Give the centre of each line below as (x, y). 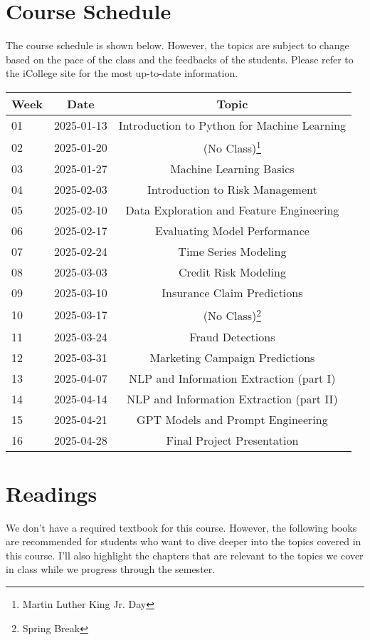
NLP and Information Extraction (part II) (232, 398)
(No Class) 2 (232, 315)
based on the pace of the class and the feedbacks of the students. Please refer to (180, 59)
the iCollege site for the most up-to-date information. (122, 73)
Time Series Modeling (232, 252)
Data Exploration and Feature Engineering (232, 210)
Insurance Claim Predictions (232, 293)
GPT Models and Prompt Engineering (232, 419)
